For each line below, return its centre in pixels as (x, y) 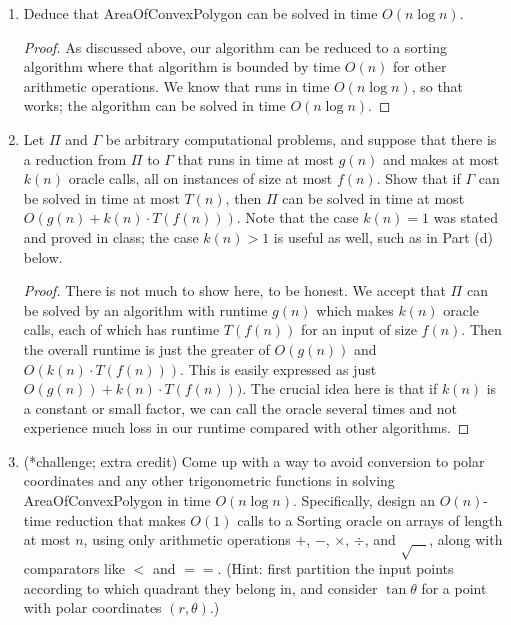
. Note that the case (297, 217)
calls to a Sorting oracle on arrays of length (370, 519)
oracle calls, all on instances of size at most (200, 178)
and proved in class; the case (111, 236)
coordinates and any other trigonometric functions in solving (209, 480)
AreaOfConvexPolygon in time (117, 500)
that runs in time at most (256, 158)
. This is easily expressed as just (278, 368)
